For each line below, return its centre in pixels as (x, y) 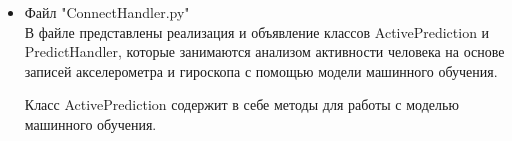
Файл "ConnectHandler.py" (107, 12)
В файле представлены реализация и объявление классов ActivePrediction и (257, 31)
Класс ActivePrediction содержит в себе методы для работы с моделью (241, 104)
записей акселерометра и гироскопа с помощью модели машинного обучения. (261, 70)
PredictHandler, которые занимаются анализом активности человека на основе (264, 51)
